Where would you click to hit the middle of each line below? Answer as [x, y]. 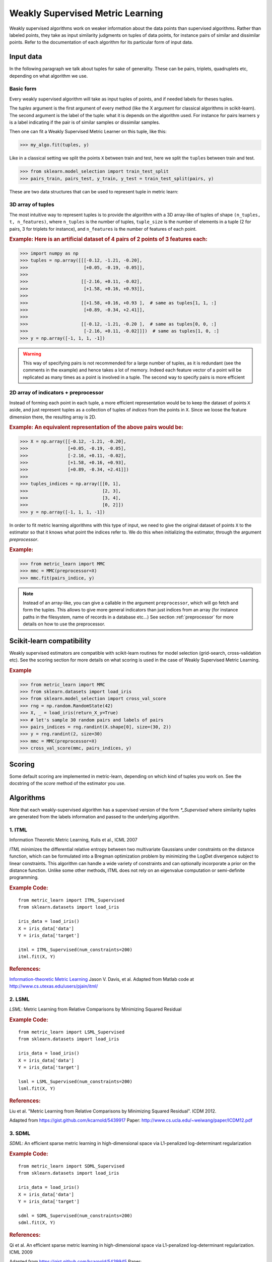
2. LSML [19, 1000]
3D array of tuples [32, 204]
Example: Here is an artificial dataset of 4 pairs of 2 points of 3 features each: [108, 239]
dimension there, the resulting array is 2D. [53, 417]
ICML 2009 [21, 1252]
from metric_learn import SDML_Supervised [72, 1166]
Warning [32, 354]
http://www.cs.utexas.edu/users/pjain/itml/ [54, 986]
